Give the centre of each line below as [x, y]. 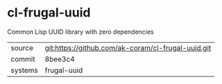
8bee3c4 [60, 59]
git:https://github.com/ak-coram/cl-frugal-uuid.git [128, 48]
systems [24, 70]
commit [23, 59]
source [22, 48]
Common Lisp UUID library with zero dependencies [80, 32]
